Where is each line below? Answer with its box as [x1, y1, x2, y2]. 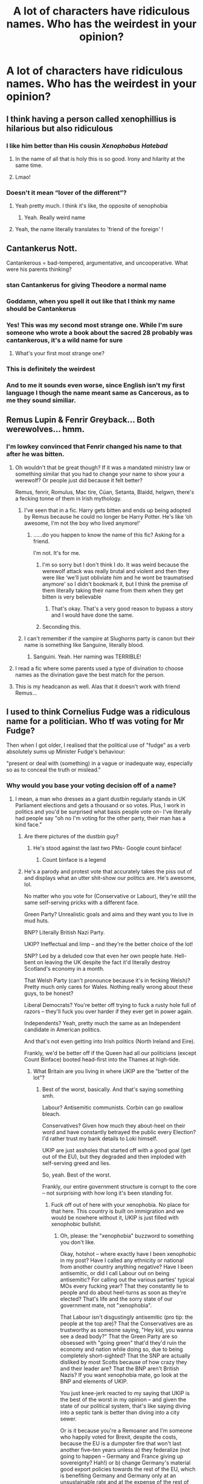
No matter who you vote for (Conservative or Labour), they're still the [24, 892, 196, 899]
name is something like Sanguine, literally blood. [24, 641, 144, 648]
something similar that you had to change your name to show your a [14, 470, 185, 478]
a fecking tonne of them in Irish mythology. [14, 494, 122, 502]
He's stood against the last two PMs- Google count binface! [33, 844, 182, 852]
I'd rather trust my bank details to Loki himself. [42, 1135, 158, 1142]
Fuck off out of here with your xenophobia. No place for [51, 1201, 190, 1208]
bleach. [42, 1110, 61, 1117]
